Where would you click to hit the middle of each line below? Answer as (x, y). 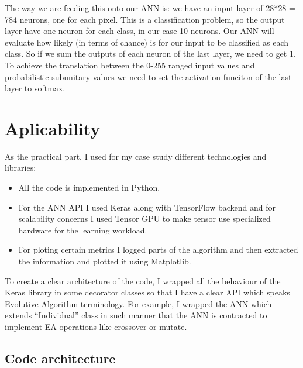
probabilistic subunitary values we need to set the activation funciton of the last (148, 76)
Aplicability (53, 128)
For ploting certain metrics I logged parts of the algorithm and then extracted (158, 250)
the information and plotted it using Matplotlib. (105, 261)
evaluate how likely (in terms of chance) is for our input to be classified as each (147, 42)
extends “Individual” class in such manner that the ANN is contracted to (136, 315)
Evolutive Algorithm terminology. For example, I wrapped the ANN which (138, 303)
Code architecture (60, 358)
